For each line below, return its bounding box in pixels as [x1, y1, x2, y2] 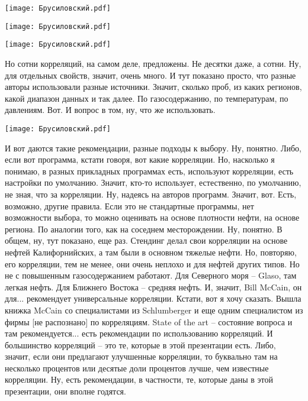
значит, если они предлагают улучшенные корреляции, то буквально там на [5, 350, 278, 363]
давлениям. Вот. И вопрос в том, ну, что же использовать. [5, 104, 216, 116]
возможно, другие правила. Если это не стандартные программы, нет [5, 199, 254, 212]
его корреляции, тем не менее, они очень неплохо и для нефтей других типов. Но [5, 257, 300, 270]
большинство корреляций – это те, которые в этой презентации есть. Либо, [5, 338, 276, 351]
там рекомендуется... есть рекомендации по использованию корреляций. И [5, 327, 273, 339]
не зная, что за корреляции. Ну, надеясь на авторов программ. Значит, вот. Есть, [5, 187, 297, 200]
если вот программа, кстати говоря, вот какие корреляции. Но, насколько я [5, 153, 275, 166]
